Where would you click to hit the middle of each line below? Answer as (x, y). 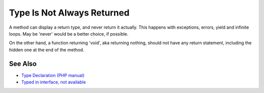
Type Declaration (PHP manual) (53, 75)
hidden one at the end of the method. (46, 50)
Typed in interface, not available (54, 82)
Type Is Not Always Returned (69, 13)
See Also (23, 64)
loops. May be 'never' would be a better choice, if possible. (69, 34)
